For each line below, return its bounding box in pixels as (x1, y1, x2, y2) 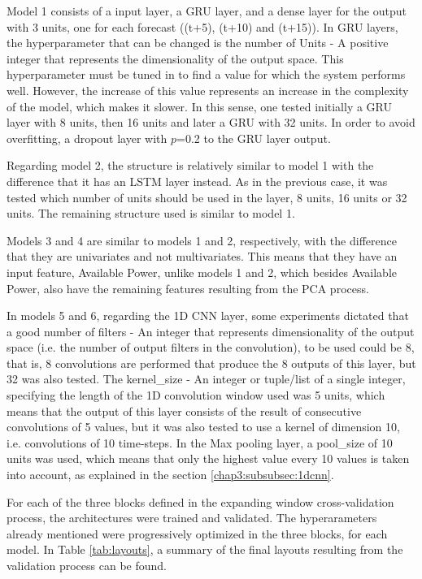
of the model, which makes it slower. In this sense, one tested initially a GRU (7, 97, 393, 115)
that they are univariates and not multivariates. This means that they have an (7, 248, 398, 265)
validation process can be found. (7, 557, 167, 573)
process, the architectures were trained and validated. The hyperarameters (7, 509, 377, 526)
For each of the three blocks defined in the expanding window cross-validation (7, 493, 394, 510)
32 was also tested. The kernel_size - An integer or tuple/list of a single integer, (7, 370, 406, 387)
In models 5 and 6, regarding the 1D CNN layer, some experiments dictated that (7, 307, 409, 324)
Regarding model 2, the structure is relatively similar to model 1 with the (7, 157, 374, 174)
